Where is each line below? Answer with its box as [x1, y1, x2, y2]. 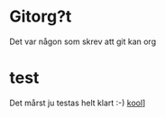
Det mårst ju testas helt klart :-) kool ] [9, 97, 146, 108]
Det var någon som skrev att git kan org [9, 36, 156, 47]
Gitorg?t [9, 6, 72, 27]
